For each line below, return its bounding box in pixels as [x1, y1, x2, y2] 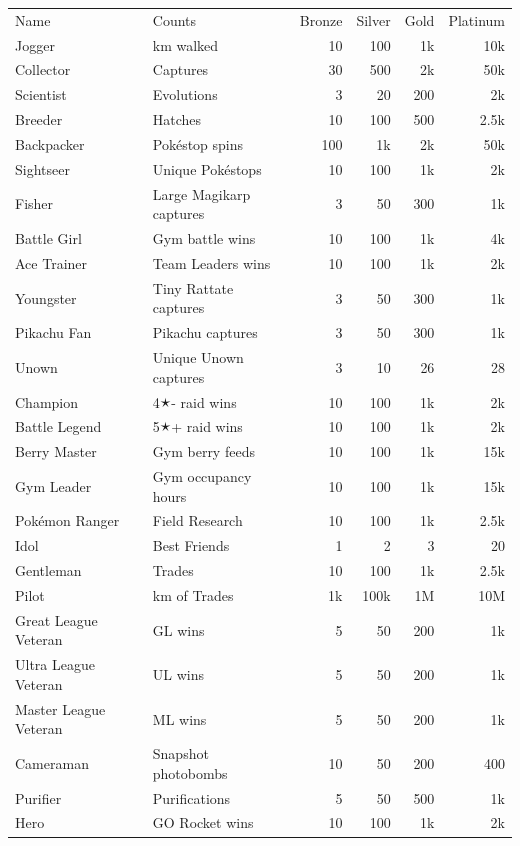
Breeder [15, 109, 63, 130]
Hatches [152, 109, 202, 130]
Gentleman [15, 560, 82, 581]
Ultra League [15, 654, 95, 675]
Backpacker [15, 133, 85, 154]
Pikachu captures [152, 322, 258, 343]
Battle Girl [15, 228, 82, 249]
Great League [15, 609, 98, 630]
